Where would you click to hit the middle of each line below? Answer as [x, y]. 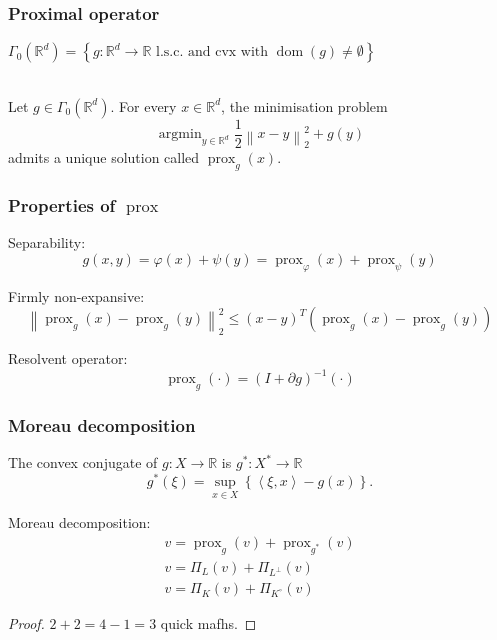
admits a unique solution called [104, 157]
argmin [180, 134]
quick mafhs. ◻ [208, 623]
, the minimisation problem [304, 105]
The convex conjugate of [83, 462]
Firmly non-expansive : [76, 295]
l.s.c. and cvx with [212, 52]
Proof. [26, 623]
